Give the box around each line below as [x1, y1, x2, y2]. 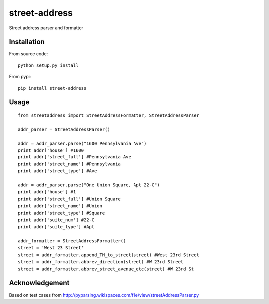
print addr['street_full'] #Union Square [18, 196, 121, 202]
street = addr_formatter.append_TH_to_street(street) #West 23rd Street [18, 252, 199, 258]
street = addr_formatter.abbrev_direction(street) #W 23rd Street [18, 259, 184, 265]
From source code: [9, 51, 48, 57]
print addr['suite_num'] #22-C [18, 217, 95, 223]
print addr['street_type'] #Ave [18, 168, 97, 174]
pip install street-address [18, 85, 87, 91]
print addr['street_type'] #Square [18, 210, 105, 216]
